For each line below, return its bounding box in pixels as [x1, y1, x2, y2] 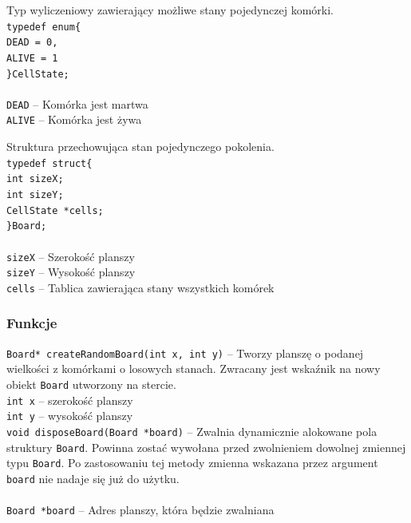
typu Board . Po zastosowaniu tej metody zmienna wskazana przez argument [6, 454, 378, 471]
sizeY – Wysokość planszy [6, 263, 136, 280]
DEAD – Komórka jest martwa [6, 95, 148, 112]
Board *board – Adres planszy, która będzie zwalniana [6, 501, 275, 518]
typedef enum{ [6, 21, 81, 33]
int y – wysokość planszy [6, 407, 133, 424]
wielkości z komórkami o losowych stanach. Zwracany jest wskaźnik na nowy [6, 360, 381, 377]
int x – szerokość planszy [6, 391, 133, 408]
